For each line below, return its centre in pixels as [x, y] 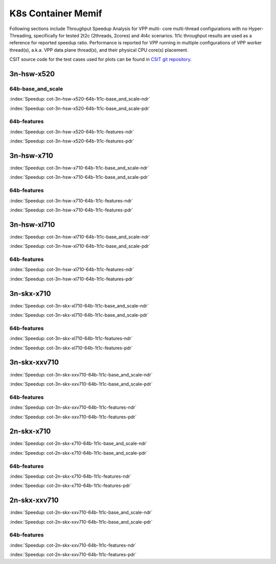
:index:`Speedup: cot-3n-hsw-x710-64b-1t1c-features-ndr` [71, 201]
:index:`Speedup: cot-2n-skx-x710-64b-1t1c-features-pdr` [71, 486]
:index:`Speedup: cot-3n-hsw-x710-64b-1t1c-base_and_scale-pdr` [79, 177]
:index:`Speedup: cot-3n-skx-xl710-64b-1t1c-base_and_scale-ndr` [79, 306]
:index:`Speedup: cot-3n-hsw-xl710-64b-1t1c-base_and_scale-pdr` [80, 246]
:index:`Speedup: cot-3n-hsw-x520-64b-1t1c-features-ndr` [72, 132]
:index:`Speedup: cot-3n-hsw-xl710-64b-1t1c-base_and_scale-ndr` [80, 237]
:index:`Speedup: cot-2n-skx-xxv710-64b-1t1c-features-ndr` [73, 545]
